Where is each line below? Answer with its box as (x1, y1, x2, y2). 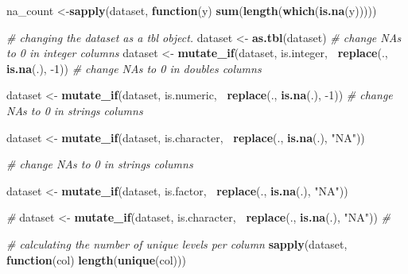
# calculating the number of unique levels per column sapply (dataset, (6, 235, 348, 252)
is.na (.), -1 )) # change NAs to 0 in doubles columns (6, 60, 262, 76)
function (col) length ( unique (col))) (6, 251, 186, 268)
